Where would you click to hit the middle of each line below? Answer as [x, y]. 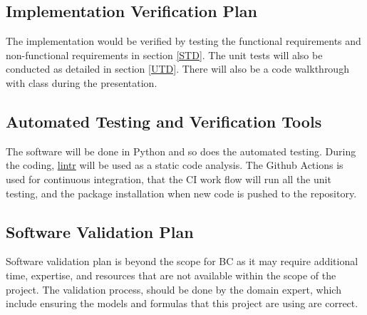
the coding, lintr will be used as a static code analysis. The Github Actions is [175, 165]
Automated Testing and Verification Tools [164, 121]
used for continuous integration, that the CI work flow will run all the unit [169, 179]
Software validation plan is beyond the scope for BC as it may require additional [182, 261]
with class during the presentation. [82, 82]
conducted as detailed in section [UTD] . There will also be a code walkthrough [177, 69]
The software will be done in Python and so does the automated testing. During [181, 151]
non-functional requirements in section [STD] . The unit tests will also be [164, 55]
